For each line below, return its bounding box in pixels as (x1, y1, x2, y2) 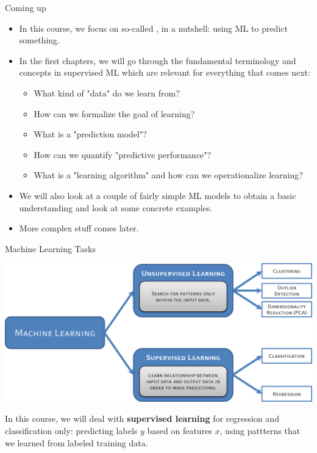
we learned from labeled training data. (5, 436, 148, 449)
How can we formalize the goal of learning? (34, 107, 195, 120)
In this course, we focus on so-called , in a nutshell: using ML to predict (19, 21, 288, 34)
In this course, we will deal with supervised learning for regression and (5, 412, 279, 425)
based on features (147, 424, 212, 437)
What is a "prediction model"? (34, 128, 147, 140)
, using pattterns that (219, 424, 301, 437)
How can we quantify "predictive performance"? (34, 148, 212, 161)
